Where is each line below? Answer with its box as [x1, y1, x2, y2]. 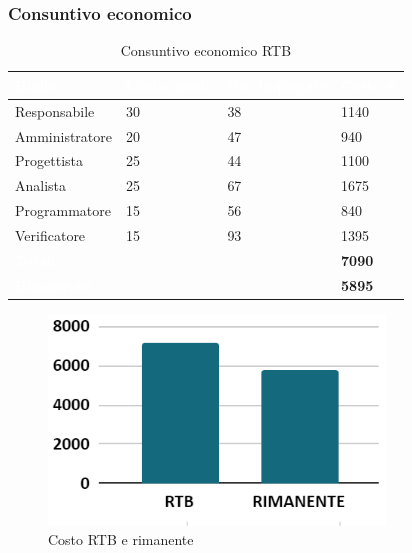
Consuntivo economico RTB [120, 40, 292, 61]
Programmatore [15, 200, 111, 221]
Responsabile [15, 100, 95, 121]
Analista [15, 175, 67, 196]
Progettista [15, 150, 83, 171]
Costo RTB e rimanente [48, 529, 194, 550]
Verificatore [15, 224, 86, 245]
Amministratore [15, 125, 112, 146]
